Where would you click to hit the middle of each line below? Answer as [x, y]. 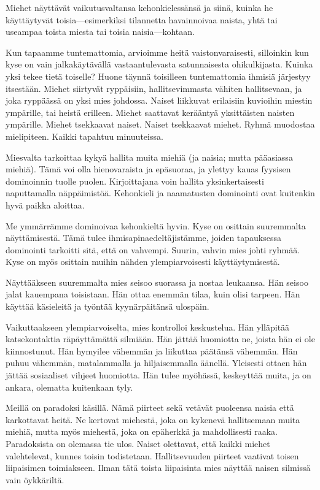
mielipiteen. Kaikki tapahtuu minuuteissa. [84, 136]
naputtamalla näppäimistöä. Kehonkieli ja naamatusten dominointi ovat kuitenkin [160, 193]
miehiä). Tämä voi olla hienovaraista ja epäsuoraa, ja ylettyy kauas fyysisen [148, 169]
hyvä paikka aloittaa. [45, 205]
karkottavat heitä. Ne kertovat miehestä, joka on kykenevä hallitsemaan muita [153, 419]
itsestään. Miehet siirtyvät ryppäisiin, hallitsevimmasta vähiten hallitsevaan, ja [154, 88]
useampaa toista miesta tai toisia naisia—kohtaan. [100, 32]
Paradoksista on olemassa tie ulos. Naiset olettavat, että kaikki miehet [138, 443]
